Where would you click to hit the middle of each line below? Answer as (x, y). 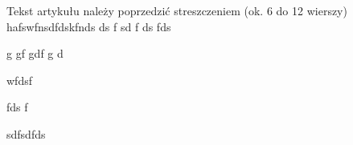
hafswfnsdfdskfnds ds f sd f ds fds (89, 26)
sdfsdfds (26, 133)
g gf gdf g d (35, 53)
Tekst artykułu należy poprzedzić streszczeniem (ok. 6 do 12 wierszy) (177, 10)
